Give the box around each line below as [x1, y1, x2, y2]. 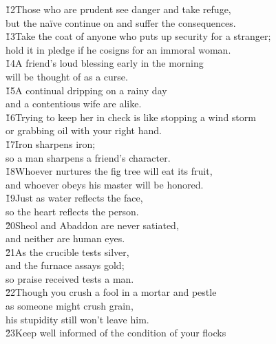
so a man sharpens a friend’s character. [6, 150, 171, 164]
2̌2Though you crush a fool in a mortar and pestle [6, 285, 217, 299]
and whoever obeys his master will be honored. [6, 177, 204, 191]
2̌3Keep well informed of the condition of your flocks [6, 325, 226, 340]
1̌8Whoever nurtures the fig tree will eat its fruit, [6, 164, 213, 178]
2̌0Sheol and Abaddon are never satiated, [6, 217, 179, 232]
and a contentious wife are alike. [6, 96, 142, 111]
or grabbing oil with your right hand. [6, 123, 162, 138]
